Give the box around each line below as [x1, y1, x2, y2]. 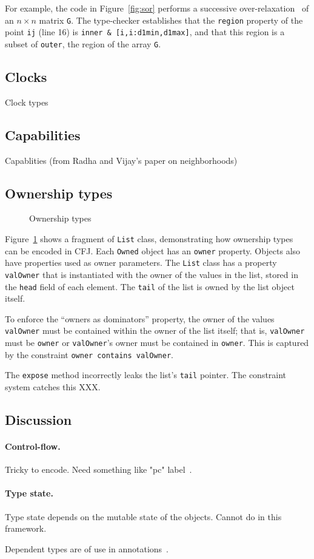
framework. [5, 522, 47, 535]
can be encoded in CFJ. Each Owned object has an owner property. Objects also [5, 244, 301, 257]
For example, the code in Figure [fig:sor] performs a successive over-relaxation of [5, 2, 309, 14]
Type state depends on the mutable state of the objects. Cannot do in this [5, 510, 282, 523]
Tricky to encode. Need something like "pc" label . [5, 463, 192, 476]
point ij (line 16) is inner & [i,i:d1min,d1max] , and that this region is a [5, 25, 285, 38]
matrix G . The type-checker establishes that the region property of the [39, 13, 303, 26]
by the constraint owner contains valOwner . [5, 348, 173, 361]
